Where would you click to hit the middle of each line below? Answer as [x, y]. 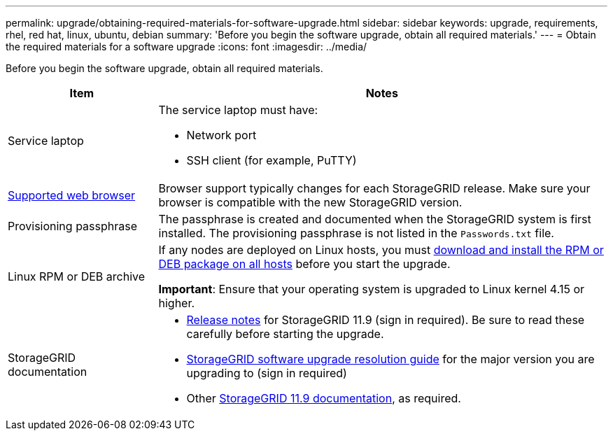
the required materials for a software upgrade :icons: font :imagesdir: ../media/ [186, 47]
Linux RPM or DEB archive [77, 276]
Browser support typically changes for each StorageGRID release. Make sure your [374, 188]
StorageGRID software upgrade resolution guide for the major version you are [390, 359]
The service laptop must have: [238, 110]
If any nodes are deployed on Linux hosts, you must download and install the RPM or [381, 250]
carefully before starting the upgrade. [285, 334]
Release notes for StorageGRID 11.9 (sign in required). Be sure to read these [386, 320]
